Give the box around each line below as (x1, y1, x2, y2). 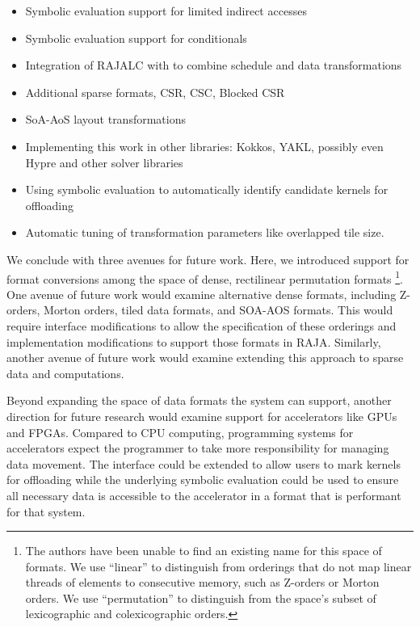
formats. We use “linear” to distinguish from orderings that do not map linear (25, 558, 412, 574)
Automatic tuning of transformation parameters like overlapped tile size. (25, 224, 384, 241)
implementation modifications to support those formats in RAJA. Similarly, (6, 333, 381, 350)
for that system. (6, 503, 86, 520)
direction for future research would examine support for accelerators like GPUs (6, 407, 397, 424)
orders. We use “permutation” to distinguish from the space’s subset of (25, 589, 376, 606)
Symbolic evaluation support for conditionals (25, 29, 247, 46)
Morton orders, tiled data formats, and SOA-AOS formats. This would (44, 301, 393, 318)
